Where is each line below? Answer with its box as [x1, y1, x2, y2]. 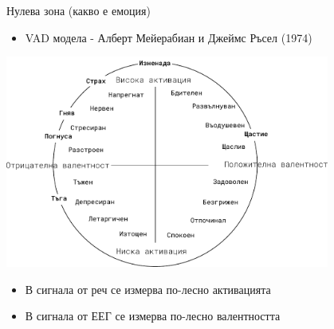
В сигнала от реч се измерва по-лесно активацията [25, 280, 271, 297]
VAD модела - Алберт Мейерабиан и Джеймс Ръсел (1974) [25, 29, 312, 45]
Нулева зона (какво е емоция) [6, 2, 151, 18]
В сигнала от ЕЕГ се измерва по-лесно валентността [25, 307, 281, 324]
